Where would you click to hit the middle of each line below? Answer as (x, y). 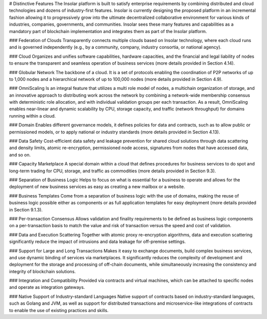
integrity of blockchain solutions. (43, 271)
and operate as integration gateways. (47, 287)
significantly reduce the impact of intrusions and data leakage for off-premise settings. (97, 241)
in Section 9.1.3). (26, 209)
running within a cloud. (33, 116)
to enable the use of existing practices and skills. (59, 310)
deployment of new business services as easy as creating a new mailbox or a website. (97, 187)
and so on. (20, 155)
